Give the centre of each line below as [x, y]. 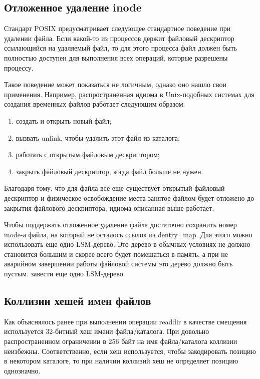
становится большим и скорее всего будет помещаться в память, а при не [116, 254]
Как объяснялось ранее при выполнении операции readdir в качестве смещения [125, 321]
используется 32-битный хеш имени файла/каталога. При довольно [107, 331]
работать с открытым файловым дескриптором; [88, 154]
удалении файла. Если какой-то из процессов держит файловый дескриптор [119, 38]
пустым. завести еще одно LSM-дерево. [65, 274]
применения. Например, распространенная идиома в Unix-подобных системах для [129, 94]
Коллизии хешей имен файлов [78, 301]
